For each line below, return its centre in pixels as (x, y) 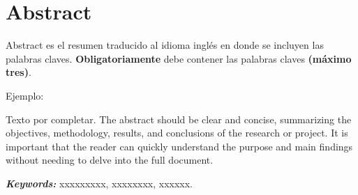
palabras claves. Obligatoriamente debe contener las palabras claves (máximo (179, 58)
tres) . (18, 72)
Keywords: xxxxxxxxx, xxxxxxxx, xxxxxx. (99, 183)
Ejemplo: (25, 95)
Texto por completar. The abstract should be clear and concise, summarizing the (179, 119)
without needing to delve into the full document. (110, 160)
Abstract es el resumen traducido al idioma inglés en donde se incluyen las (165, 45)
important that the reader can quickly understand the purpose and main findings (179, 146)
